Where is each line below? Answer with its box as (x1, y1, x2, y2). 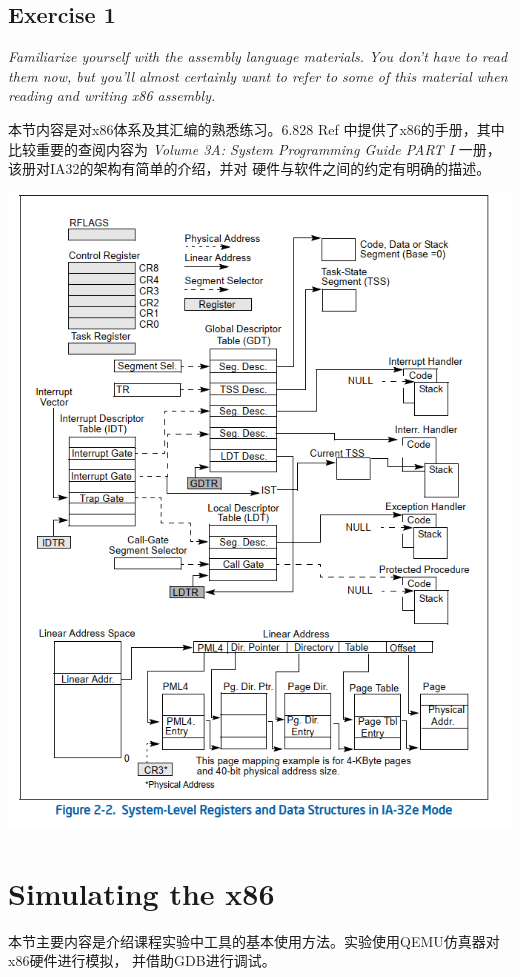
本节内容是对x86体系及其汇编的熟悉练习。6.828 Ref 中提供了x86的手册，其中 (8, 118, 505, 139)
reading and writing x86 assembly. (8, 85, 216, 106)
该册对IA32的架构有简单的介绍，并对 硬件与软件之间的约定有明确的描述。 (8, 158, 491, 179)
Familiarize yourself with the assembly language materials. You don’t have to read (8, 46, 508, 67)
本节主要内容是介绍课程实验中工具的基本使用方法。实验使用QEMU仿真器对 (8, 930, 500, 951)
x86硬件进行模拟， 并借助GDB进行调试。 (8, 950, 276, 971)
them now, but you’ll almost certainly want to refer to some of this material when (8, 65, 508, 86)
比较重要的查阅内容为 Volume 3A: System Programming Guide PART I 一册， (8, 138, 501, 159)
